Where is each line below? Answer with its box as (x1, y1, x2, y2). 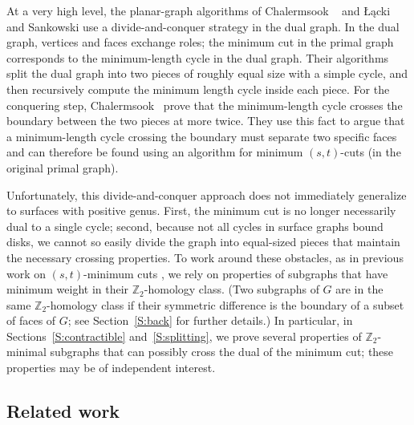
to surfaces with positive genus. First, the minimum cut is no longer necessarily (6, 202, 396, 219)
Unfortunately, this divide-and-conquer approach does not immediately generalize (6, 186, 407, 203)
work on (6, 265, 47, 281)
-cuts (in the (340, 144, 401, 160)
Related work (6, 399, 120, 423)
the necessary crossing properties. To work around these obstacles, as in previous (6, 249, 404, 265)
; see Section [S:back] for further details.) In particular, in (67, 312, 353, 329)
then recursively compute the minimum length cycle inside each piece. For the (6, 80, 390, 97)
